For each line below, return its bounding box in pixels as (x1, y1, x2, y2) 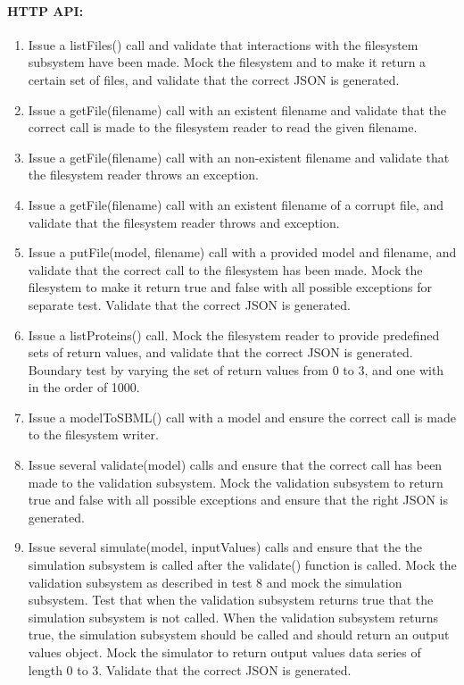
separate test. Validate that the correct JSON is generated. (28, 295, 351, 313)
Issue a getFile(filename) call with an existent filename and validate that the (28, 100, 447, 119)
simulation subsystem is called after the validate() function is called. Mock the (28, 556, 457, 574)
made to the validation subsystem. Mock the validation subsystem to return (28, 472, 443, 491)
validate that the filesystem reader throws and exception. (28, 213, 340, 231)
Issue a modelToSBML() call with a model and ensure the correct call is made (28, 407, 456, 426)
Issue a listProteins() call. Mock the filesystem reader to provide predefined (28, 325, 440, 344)
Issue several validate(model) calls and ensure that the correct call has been (28, 455, 443, 474)
